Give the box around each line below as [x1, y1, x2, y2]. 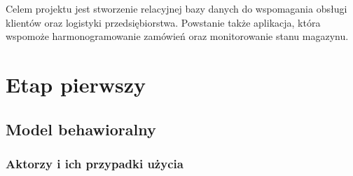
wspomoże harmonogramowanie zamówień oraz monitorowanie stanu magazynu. [6, 29, 349, 43]
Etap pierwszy [6, 69, 146, 98]
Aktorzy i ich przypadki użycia [6, 154, 184, 172]
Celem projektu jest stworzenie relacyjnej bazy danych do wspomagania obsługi [6, 1, 347, 15]
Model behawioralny [6, 118, 156, 140]
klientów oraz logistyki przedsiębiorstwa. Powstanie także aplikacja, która [6, 15, 321, 29]
